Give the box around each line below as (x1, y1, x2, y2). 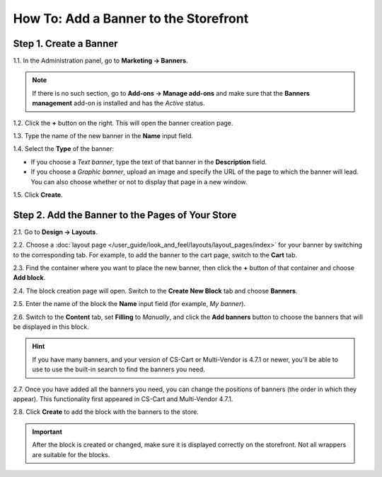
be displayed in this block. (13, 322, 90, 331)
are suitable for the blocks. (32, 450, 110, 459)
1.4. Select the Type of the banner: (13, 145, 115, 153)
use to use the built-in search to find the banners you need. (32, 365, 205, 374)
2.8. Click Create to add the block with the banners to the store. (13, 408, 199, 416)
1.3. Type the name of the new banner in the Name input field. (13, 132, 194, 140)
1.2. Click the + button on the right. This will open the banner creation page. (13, 118, 233, 127)
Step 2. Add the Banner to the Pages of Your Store (13, 209, 237, 221)
